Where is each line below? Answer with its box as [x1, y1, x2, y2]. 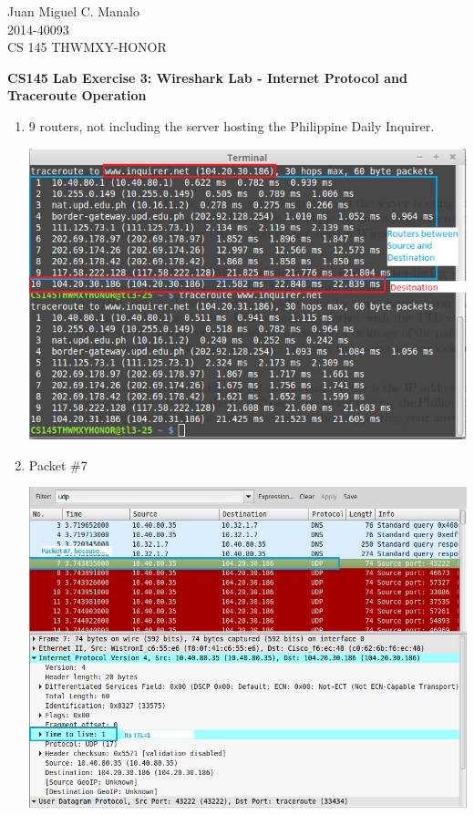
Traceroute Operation [7, 86, 147, 105]
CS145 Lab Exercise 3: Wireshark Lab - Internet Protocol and [7, 67, 407, 87]
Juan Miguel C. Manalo [7, 2, 139, 20]
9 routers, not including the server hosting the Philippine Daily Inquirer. [28, 116, 435, 135]
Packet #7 [28, 455, 88, 474]
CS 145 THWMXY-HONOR [7, 37, 167, 57]
